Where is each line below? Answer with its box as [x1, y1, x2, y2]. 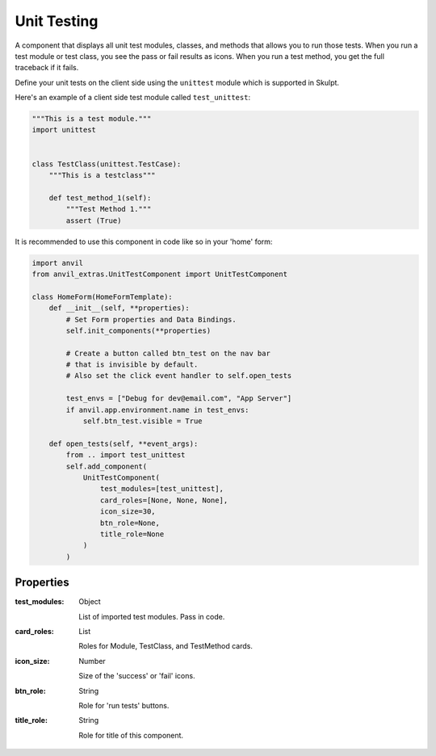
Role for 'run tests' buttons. [78, 700, 170, 710]
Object [78, 597, 101, 607]
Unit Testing [15, 12, 99, 30]
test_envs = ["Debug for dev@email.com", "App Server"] [65, 394, 292, 403]
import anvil [31, 258, 84, 267]
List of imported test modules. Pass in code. [78, 611, 225, 621]
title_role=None [99, 529, 165, 539]
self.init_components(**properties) [65, 325, 212, 335]
